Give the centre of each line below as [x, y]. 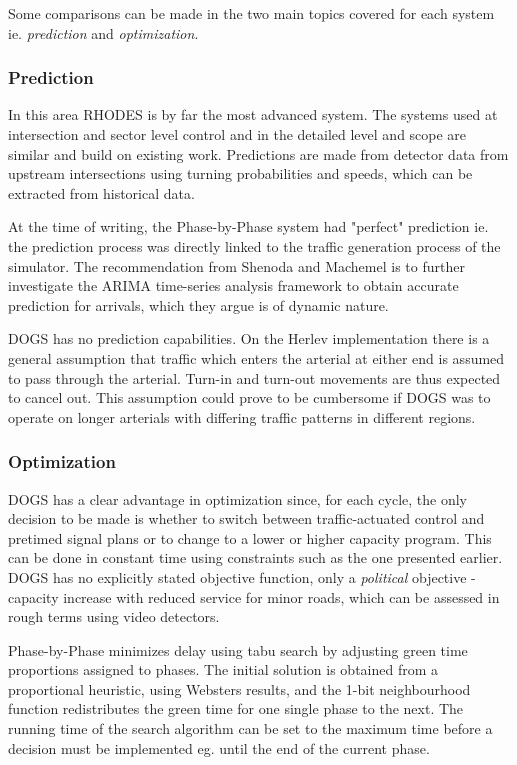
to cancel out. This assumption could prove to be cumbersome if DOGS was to [249, 397]
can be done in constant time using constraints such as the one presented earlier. [255, 557]
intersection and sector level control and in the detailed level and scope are [237, 134]
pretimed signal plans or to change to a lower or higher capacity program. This [250, 537]
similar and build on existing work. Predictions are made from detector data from [258, 153]
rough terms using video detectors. [114, 616]
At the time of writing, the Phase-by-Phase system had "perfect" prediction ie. [248, 226]
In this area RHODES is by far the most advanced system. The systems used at [253, 114]
